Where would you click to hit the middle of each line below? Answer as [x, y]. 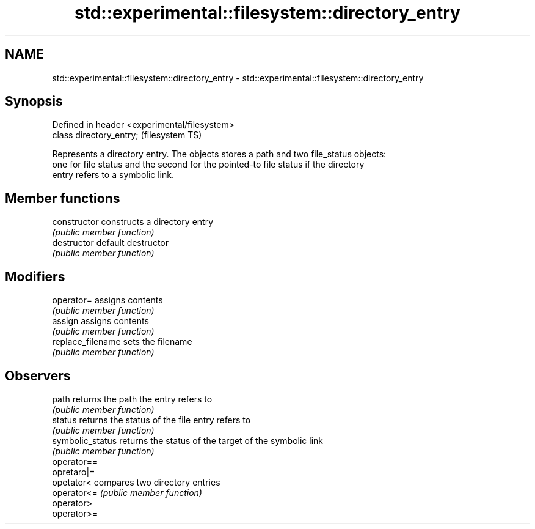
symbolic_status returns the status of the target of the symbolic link [188, 440]
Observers [38, 375]
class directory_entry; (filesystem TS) [127, 135]
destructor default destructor [110, 243]
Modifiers [35, 276]
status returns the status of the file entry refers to [151, 420]
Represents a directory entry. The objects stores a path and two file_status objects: [219, 154]
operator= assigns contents [107, 300]
